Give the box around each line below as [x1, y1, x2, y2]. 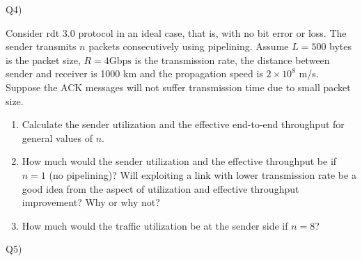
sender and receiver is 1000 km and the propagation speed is [6, 66, 263, 81]
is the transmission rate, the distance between [134, 52, 330, 67]
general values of [22, 130, 93, 145]
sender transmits [6, 39, 77, 54]
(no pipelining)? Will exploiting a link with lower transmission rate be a [49, 167, 356, 182]
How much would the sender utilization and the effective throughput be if [22, 154, 337, 168]
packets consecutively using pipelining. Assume [88, 39, 289, 54]
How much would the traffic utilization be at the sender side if [22, 218, 288, 232]
